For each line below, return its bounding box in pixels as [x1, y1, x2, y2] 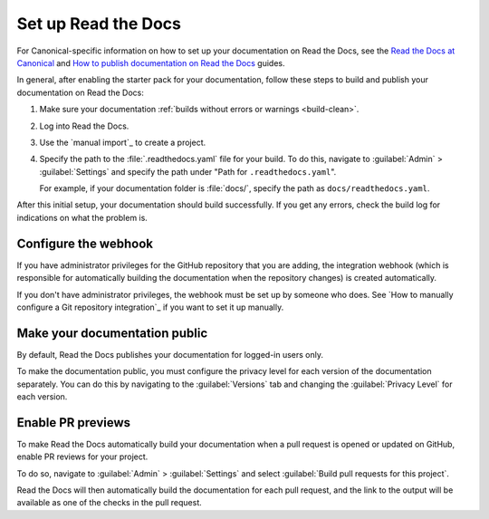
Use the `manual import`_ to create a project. [39, 137, 206, 148]
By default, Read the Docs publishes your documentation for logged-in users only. [16, 349, 324, 360]
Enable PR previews [16, 415, 131, 430]
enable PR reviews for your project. [16, 451, 149, 462]
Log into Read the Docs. [39, 120, 129, 131]
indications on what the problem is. [16, 212, 149, 223]
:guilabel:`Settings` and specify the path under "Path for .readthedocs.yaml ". [39, 166, 337, 177]
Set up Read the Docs [16, 14, 181, 34]
